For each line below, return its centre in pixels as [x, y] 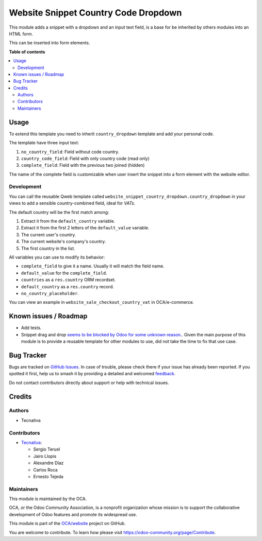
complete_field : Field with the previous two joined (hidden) [83, 165]
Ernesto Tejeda [48, 476]
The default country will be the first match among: [59, 212]
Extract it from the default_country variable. [68, 221]
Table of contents [27, 52]
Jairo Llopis [45, 456]
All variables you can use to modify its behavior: [57, 257]
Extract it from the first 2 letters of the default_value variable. [85, 228]
